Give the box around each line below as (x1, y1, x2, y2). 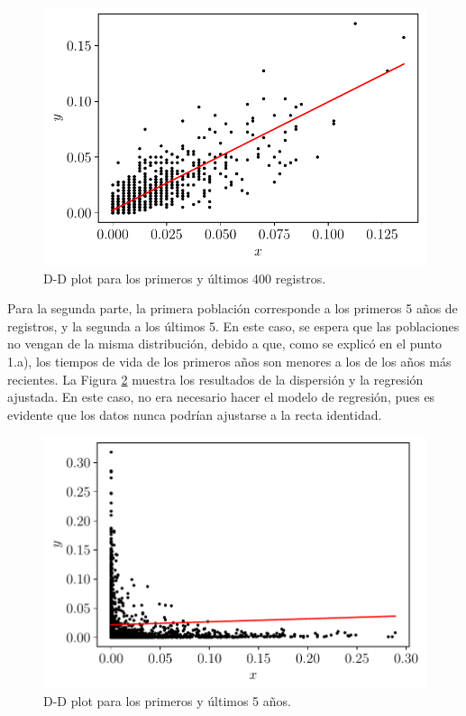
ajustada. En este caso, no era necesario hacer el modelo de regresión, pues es (7, 387, 435, 406)
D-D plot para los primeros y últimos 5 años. (43, 692, 291, 711)
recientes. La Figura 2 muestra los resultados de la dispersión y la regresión (7, 369, 424, 388)
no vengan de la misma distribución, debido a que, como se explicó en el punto (7, 334, 443, 353)
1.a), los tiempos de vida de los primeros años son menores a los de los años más (7, 352, 452, 371)
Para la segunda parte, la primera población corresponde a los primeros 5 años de (7, 299, 458, 318)
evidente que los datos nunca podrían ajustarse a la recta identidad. (7, 404, 382, 423)
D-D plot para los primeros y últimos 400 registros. (43, 268, 326, 287)
